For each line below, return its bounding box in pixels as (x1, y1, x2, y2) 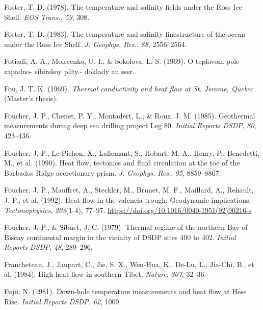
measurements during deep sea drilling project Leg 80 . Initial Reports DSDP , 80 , (4, 120, 256, 131)
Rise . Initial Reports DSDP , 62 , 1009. (4, 296, 121, 306)
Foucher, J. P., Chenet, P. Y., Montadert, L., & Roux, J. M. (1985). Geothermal (4, 110, 255, 121)
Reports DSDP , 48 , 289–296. (4, 242, 93, 252)
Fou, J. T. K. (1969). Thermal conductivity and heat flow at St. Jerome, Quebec (4, 83, 253, 93)
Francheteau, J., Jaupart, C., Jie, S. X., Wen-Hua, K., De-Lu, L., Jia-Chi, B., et (4, 258, 254, 269)
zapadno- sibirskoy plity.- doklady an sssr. (4, 65, 135, 76)
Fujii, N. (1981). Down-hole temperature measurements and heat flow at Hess (4, 286, 247, 297)
